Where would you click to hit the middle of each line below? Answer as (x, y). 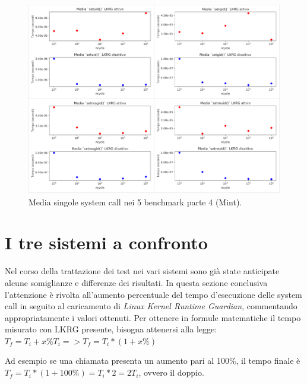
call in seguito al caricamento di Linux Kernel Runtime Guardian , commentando (151, 306)
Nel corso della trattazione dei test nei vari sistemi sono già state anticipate (142, 271)
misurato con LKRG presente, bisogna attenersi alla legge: (111, 329)
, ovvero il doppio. (171, 372)
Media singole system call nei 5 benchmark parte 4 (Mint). (135, 201)
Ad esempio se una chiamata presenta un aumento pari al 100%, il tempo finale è (153, 361)
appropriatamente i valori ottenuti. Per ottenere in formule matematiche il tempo (153, 317)
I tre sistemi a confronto (106, 242)
